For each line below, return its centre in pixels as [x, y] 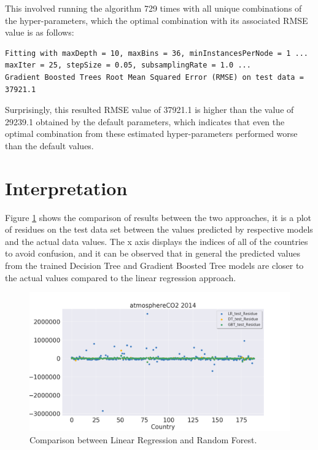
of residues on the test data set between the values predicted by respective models [159, 229]
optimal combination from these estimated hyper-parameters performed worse [151, 134]
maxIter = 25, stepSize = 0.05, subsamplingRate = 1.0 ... [128, 65]
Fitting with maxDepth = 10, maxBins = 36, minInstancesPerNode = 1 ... [157, 53]
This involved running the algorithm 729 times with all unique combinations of [153, 8]
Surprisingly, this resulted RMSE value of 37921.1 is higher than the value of [149, 110]
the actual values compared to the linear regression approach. [121, 277]
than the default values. [49, 145]
